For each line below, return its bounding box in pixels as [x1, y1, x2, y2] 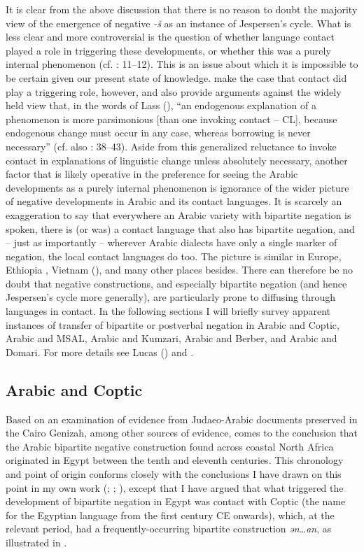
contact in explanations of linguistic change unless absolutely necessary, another [6, 153, 348, 167]
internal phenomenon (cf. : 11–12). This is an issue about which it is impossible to [6, 57, 358, 71]
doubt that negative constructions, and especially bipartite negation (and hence [6, 276, 347, 290]
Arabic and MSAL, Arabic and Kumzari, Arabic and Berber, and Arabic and [6, 331, 337, 346]
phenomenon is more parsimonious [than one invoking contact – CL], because [6, 111, 337, 126]
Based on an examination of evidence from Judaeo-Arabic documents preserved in [6, 411, 358, 426]
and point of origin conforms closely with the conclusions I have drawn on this [6, 467, 342, 481]
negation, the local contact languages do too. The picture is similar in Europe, [6, 248, 342, 263]
